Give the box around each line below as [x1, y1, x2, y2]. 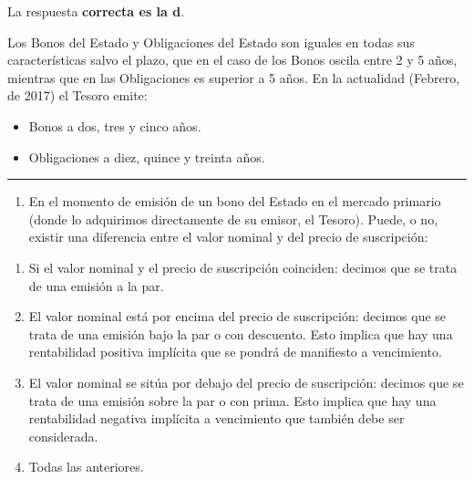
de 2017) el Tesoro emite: [7, 86, 148, 105]
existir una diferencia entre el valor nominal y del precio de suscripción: [28, 227, 428, 246]
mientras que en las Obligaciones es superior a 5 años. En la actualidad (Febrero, [7, 68, 460, 87]
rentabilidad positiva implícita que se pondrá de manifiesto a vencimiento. [28, 342, 442, 361]
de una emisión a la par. [28, 276, 164, 295]
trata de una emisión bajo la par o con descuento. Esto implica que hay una [28, 324, 453, 343]
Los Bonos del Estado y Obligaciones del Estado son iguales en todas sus [7, 32, 415, 51]
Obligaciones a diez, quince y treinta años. [28, 147, 265, 166]
